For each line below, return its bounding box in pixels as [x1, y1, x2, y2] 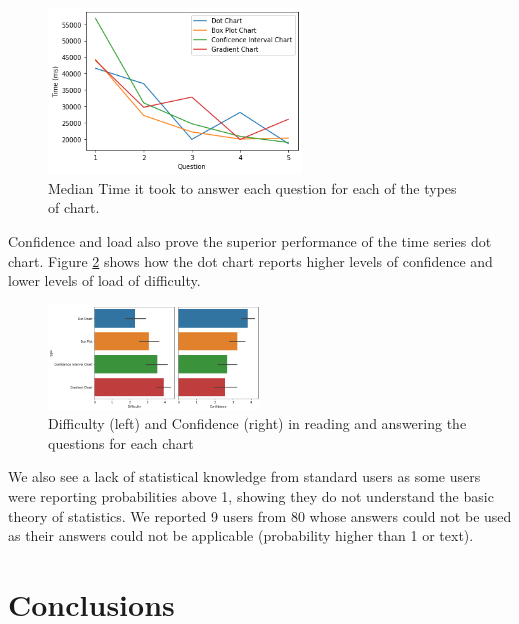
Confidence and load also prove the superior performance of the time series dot [8, 230, 492, 251]
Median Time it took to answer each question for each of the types [48, 177, 457, 198]
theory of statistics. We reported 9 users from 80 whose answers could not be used [8, 505, 512, 526]
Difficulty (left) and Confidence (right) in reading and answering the [48, 413, 467, 434]
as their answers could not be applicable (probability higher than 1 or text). [8, 525, 474, 546]
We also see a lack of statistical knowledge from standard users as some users [8, 466, 481, 487]
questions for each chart [48, 432, 194, 453]
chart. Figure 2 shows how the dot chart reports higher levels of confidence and [8, 250, 493, 271]
